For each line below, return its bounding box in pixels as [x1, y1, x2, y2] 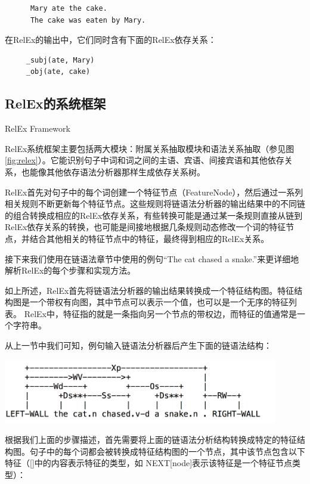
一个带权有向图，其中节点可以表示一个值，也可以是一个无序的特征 [29, 296, 289, 308]
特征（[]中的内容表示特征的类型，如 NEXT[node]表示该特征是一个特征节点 [5, 457, 293, 469]
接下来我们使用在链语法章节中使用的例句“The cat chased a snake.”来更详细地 [5, 252, 299, 265]
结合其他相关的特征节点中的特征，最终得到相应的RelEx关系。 [29, 232, 269, 244]
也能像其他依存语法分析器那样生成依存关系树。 [21, 165, 205, 178]
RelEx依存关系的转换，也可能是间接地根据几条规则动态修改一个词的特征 [5, 221, 286, 233]
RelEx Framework [5, 122, 70, 135]
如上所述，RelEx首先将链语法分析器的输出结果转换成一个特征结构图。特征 [5, 284, 294, 296]
